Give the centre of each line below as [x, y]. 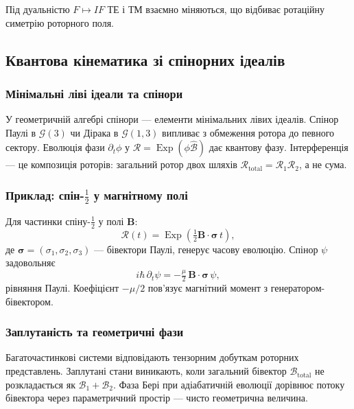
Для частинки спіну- [48, 221]
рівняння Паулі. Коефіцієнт [62, 288]
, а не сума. [323, 164]
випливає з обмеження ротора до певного [248, 132]
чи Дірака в [94, 132]
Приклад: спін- [45, 195]
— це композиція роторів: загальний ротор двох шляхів [121, 164]
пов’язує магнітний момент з [208, 288]
